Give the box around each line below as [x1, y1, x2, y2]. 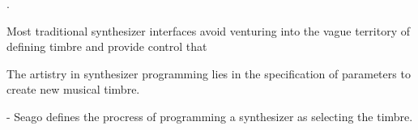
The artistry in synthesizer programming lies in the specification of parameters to [6, 65, 411, 82]
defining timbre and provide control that [6, 38, 207, 55]
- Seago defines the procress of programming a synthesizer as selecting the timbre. [6, 107, 413, 124]
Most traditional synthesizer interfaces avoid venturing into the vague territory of [6, 22, 410, 39]
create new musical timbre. [6, 81, 140, 98]
